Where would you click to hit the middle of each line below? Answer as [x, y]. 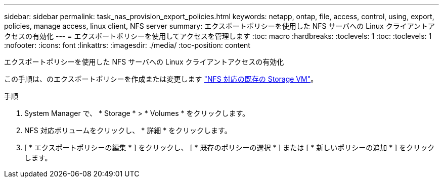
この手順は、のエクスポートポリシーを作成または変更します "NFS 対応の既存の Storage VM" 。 [161, 79]
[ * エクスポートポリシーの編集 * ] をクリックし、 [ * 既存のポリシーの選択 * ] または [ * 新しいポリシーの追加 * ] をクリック [230, 147]
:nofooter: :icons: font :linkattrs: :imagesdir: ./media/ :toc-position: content [127, 45]
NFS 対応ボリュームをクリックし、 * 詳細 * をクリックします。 [128, 130]
